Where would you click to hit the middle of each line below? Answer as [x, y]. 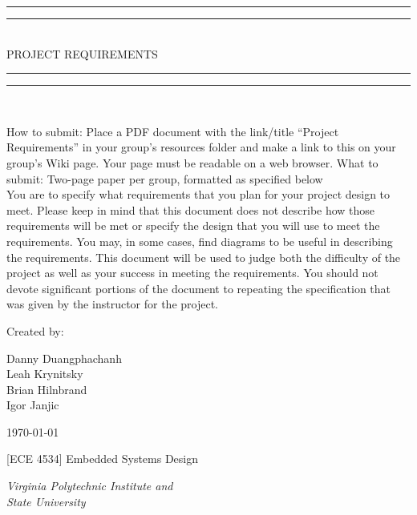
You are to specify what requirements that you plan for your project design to [198, 194]
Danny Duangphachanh [64, 358]
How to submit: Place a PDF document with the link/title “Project [173, 131]
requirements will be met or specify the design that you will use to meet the [193, 225]
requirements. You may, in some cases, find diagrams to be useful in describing [200, 241]
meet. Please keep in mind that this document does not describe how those [191, 209]
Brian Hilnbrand [47, 389]
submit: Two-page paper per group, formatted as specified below [165, 178]
